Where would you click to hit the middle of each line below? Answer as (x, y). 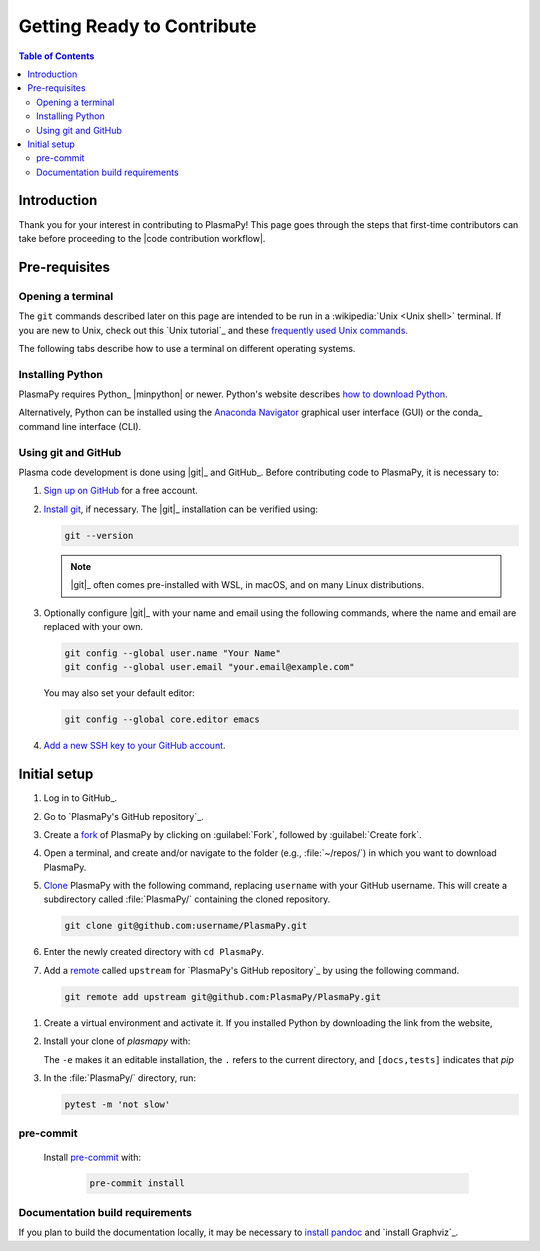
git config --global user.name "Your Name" (173, 653)
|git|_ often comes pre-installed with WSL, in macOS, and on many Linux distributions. (247, 585)
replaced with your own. (93, 626)
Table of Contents (56, 56)
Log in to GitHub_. (80, 798)
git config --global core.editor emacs (162, 719)
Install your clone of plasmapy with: (117, 1041)
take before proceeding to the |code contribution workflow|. (142, 238)
